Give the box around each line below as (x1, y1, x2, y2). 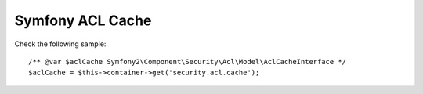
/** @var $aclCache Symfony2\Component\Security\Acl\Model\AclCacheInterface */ (28, 57, 347, 66)
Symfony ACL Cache (14, 12, 152, 29)
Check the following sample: (14, 39, 107, 49)
